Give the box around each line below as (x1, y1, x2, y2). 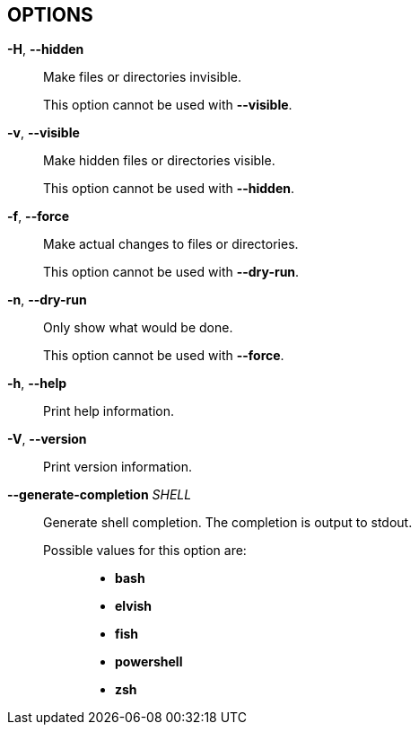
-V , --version (7, 431, 87, 447)
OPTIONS (7, 4, 93, 26)
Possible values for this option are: (43, 542, 247, 559)
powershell (115, 654, 183, 670)
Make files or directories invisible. (43, 69, 241, 85)
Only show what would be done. (43, 320, 233, 336)
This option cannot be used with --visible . (43, 97, 292, 113)
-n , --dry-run (7, 292, 87, 308)
